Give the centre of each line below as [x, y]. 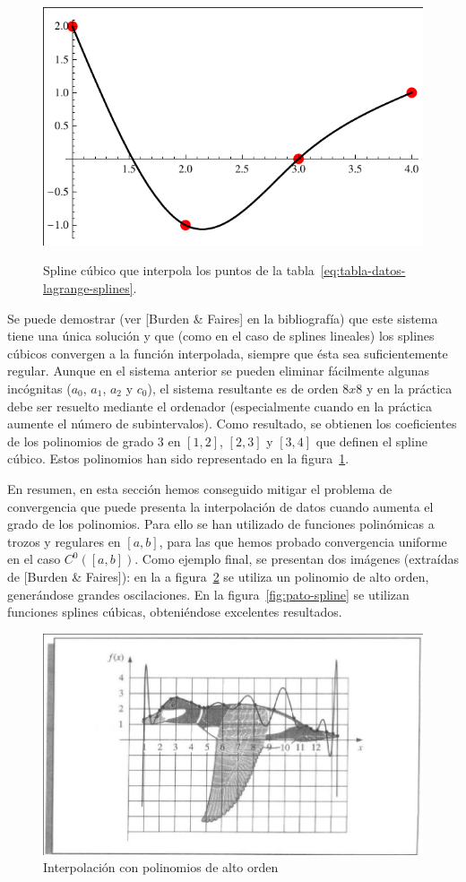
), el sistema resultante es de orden [243, 389]
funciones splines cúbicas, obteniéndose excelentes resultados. [175, 612]
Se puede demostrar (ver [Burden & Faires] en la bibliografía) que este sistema [223, 318]
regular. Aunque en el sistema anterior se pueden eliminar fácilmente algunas [219, 371]
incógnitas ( [39, 389]
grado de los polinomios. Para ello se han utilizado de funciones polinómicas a [221, 524]
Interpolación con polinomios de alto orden [161, 867]
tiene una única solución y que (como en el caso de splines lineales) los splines [221, 336]
